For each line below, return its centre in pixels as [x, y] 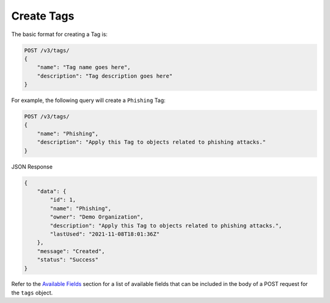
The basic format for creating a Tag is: [60, 34]
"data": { [52, 191]
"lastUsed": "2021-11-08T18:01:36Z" [105, 234]
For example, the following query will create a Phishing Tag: [89, 100]
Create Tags [43, 16]
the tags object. [32, 293]
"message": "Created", [71, 251]
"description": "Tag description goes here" [105, 76]
